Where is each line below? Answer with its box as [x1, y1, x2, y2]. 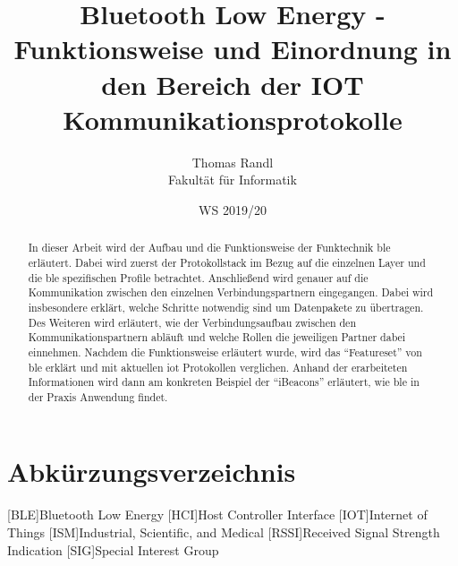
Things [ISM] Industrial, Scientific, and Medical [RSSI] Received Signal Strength [7, 523, 440, 542]
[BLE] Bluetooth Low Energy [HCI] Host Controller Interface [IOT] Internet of [7, 505, 428, 524]
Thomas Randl [191, 152, 274, 171]
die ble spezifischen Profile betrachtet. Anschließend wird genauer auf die [28, 270, 369, 285]
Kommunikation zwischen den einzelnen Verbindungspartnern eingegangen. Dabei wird [28, 285, 434, 300]
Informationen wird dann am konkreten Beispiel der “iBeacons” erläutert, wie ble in [28, 374, 420, 390]
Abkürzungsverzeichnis [7, 453, 296, 490]
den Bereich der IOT [101, 65, 364, 102]
